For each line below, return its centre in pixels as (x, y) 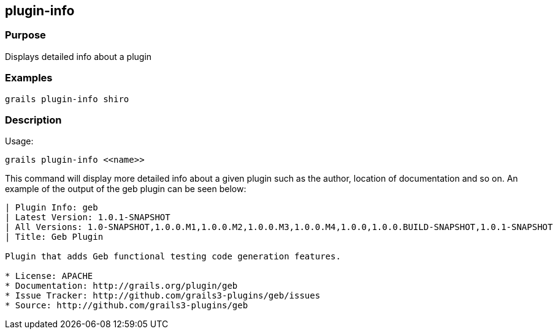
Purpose (25, 35)
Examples (29, 78)
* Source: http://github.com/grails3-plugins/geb (127, 306)
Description (33, 120)
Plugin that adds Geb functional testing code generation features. (173, 257)
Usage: (19, 141)
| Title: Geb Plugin (54, 237)
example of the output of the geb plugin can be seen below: (126, 189)
